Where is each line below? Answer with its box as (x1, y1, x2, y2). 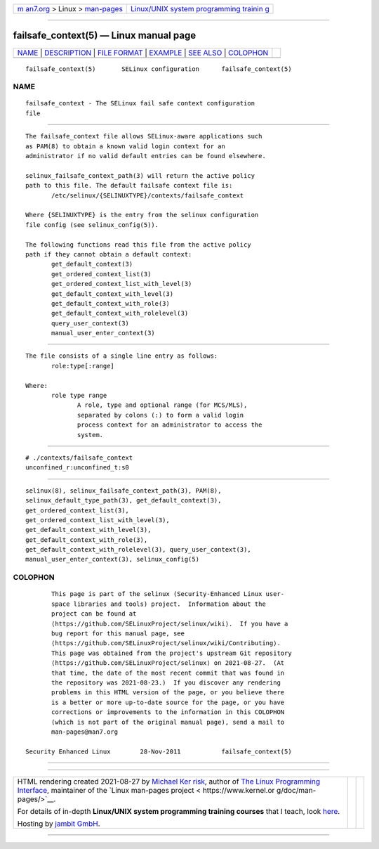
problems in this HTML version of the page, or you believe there (51, 689, 285, 696)
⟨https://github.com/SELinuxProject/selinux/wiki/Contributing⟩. (51, 640, 281, 647)
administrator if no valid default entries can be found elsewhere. (25, 152, 266, 160)
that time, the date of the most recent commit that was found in (51, 668, 285, 677)
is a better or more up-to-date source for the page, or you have (51, 698, 285, 706)
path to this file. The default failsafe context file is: (25, 181, 233, 190)
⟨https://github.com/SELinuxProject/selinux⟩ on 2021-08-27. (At (51, 659, 285, 667)
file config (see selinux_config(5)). (25, 221, 159, 228)
